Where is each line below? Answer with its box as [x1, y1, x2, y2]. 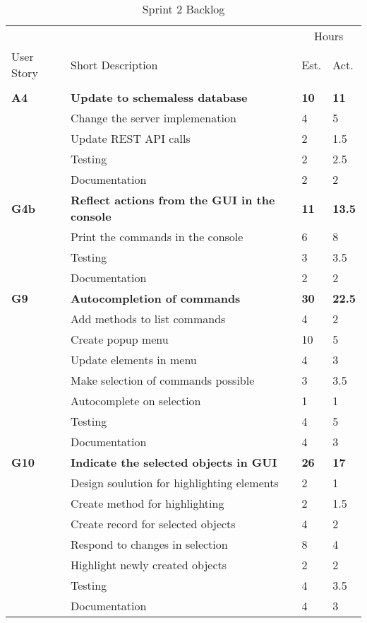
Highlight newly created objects [70, 557, 227, 573]
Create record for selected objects [70, 516, 236, 532]
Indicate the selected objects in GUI [70, 454, 277, 470]
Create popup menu [70, 331, 169, 347]
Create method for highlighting [70, 495, 224, 511]
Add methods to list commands [70, 310, 226, 327]
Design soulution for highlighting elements [70, 474, 279, 491]
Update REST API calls [70, 130, 191, 146]
